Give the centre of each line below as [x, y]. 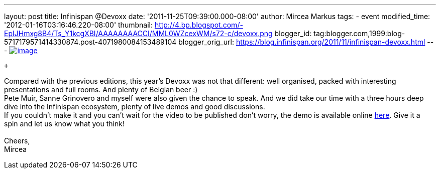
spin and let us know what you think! [64, 124]
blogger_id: [293, 33]
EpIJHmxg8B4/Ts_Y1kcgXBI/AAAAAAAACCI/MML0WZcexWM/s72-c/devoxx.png [138, 33]
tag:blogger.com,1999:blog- [359, 33]
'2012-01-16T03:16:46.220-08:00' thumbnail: [78, 25]
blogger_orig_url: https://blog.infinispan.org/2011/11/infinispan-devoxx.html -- [306, 42]
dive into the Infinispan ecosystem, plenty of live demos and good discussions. [135, 107]
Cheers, [17, 141]
